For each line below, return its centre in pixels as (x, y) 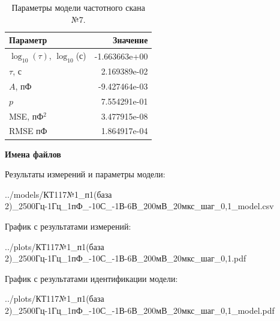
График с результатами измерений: (68, 226)
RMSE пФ (28, 131)
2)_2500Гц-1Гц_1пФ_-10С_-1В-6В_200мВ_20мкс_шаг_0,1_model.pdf (140, 310)
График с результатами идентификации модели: (91, 278)
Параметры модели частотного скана (78, 7)
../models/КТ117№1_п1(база (58, 194)
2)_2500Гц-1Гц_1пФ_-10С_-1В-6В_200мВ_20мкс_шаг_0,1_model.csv (139, 206)
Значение (130, 40)
